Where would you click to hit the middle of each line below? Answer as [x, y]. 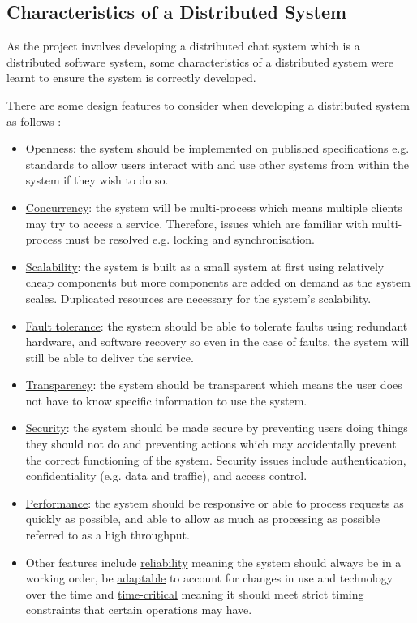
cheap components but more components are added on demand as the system [218, 282]
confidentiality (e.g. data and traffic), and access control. [166, 476]
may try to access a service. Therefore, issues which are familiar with [197, 223]
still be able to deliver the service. [110, 357]
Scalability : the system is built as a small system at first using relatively [205, 266]
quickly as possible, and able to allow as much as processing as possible [203, 519]
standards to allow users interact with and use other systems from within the [217, 164]
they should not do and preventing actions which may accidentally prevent [211, 444]
